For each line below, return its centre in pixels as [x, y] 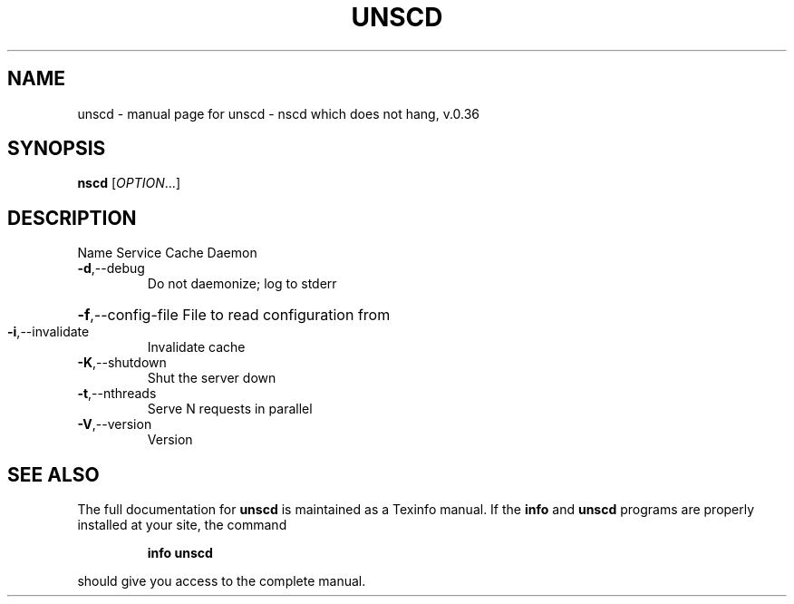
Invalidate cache [196, 347]
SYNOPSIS [57, 149]
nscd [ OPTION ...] [129, 183]
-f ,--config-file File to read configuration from [234, 315]
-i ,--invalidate [48, 332]
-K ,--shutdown [122, 363]
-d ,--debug [111, 268]
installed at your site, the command [182, 525]
